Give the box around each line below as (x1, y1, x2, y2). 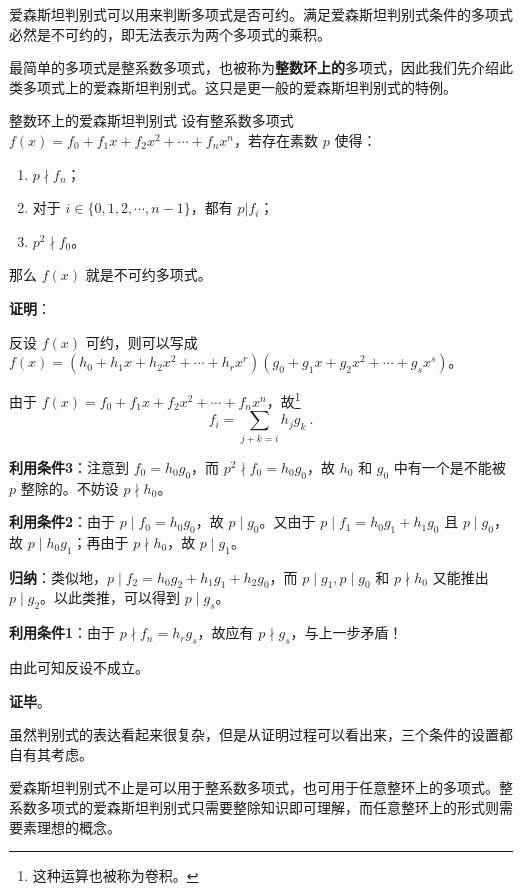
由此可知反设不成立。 (9, 657, 149, 678)
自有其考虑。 (9, 743, 93, 764)
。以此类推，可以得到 (40, 587, 181, 608)
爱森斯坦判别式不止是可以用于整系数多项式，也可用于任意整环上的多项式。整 (9, 777, 513, 798)
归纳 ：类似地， (9, 566, 107, 587)
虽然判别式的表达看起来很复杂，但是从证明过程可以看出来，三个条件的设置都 (9, 724, 513, 745)
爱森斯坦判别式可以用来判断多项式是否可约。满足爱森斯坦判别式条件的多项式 (9, 4, 513, 24)
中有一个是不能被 (393, 456, 506, 477)
